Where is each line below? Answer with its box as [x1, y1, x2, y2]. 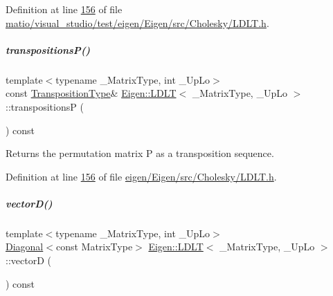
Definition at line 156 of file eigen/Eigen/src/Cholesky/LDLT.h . [6, 169, 277, 183]
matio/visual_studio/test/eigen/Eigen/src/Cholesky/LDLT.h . [6, 15, 269, 30]
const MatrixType [55, 239, 133, 254]
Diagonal [6, 239, 44, 254]
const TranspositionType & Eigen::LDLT [6, 86, 177, 100]
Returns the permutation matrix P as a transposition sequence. [6, 146, 274, 160]
